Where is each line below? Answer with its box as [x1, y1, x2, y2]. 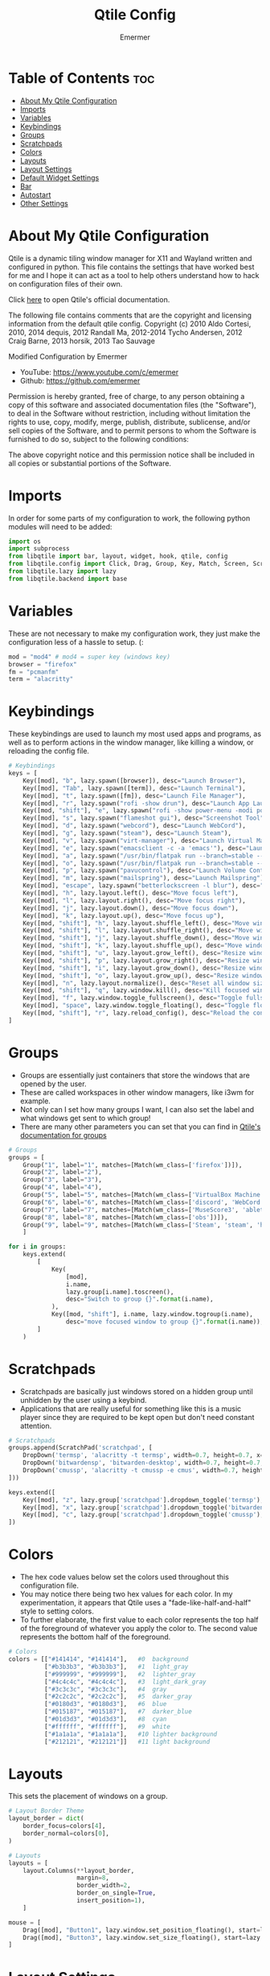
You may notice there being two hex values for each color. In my [19, 1589, 233, 1599]
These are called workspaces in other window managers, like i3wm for [19, 1087, 255, 1097]
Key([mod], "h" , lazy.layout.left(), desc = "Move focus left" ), [22, 889, 239, 898]
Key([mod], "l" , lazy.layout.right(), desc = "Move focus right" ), [22, 896, 247, 904]
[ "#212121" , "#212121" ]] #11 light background [43, 1737, 211, 1746]
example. [19, 1096, 51, 1106]
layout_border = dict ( [8, 1815, 84, 1823]
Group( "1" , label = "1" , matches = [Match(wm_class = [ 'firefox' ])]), [22, 1160, 243, 1169]
